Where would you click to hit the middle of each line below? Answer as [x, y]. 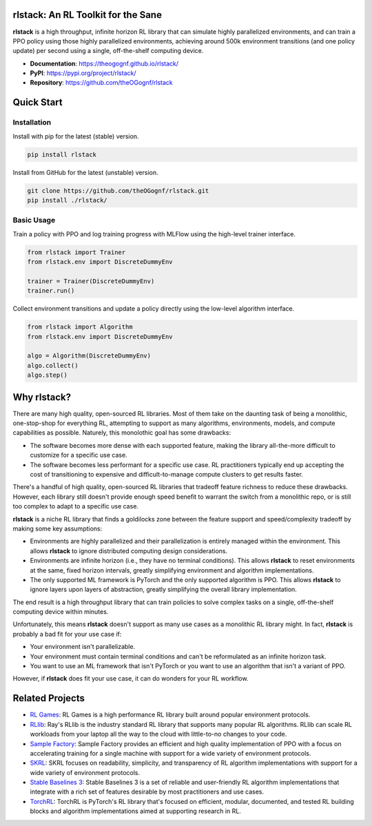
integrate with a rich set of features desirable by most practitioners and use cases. [147, 792]
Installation [32, 123]
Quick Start [38, 102]
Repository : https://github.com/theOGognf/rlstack [101, 83]
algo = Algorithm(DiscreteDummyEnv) [89, 356]
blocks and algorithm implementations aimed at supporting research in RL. [135, 811]
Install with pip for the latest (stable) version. [76, 136]
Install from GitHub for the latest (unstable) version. [85, 172]
